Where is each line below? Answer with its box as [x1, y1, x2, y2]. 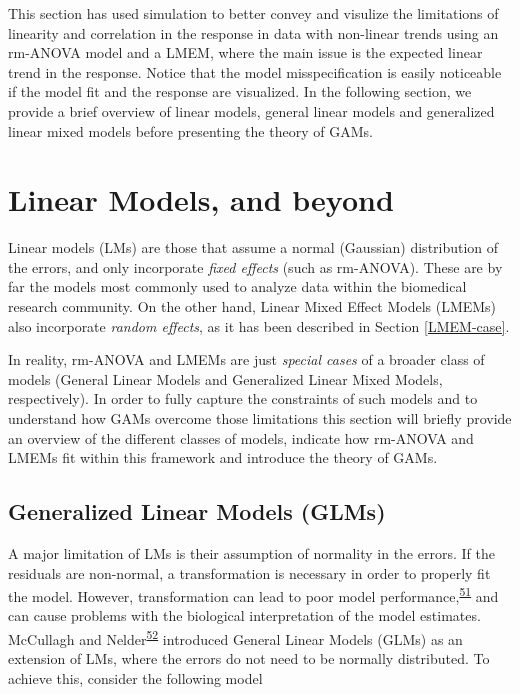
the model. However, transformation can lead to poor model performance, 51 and [8, 583, 499, 606]
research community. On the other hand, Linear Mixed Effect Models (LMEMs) [8, 296, 497, 317]
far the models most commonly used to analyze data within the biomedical [8, 276, 467, 297]
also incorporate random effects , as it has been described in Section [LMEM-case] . [8, 315, 510, 336]
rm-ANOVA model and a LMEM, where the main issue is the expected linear [8, 42, 483, 63]
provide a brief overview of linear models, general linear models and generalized [8, 100, 495, 121]
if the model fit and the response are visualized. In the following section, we [8, 81, 472, 102]
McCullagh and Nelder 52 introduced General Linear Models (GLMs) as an [8, 626, 463, 649]
